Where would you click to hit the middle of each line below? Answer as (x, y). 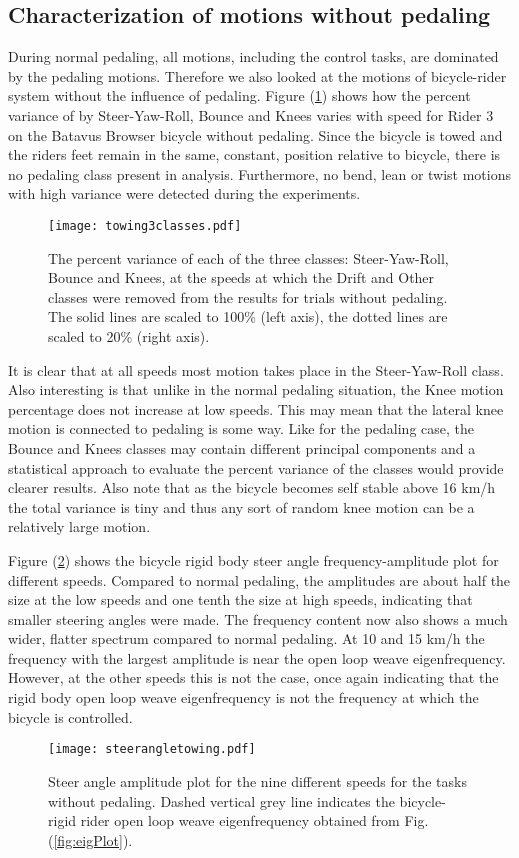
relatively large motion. (79, 526)
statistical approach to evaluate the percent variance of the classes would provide (256, 467)
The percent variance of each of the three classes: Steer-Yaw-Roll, (248, 257)
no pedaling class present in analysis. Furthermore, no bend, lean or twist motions (260, 173)
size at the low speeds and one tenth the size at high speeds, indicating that (240, 599)
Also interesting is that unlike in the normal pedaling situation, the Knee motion (256, 389)
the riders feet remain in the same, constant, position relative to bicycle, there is (254, 154)
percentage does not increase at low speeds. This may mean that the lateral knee (256, 408)
